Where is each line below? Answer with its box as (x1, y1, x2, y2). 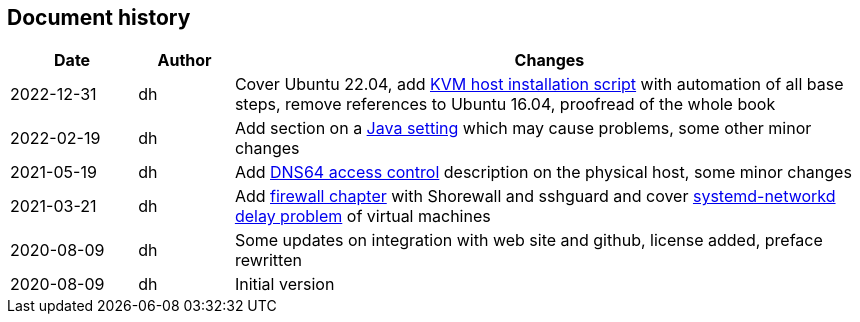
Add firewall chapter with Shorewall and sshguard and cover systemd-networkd (234, 186, 836, 207)
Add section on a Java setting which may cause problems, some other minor (234, 118, 812, 139)
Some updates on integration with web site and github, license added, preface (234, 230, 823, 251)
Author (157, 50, 212, 71)
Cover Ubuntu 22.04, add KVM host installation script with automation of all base (234, 74, 844, 95)
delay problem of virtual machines (234, 206, 491, 227)
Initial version (234, 274, 335, 295)
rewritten (234, 250, 302, 271)
